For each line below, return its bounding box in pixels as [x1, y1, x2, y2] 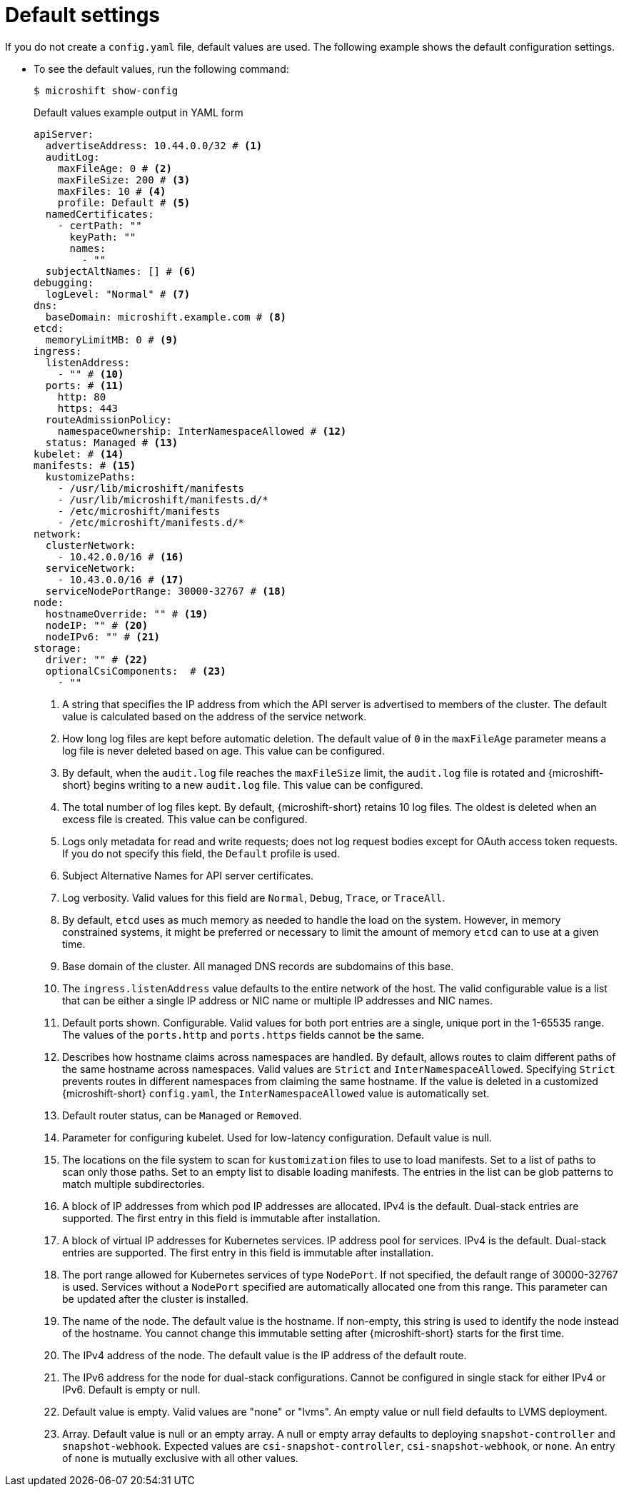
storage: [34, 642, 82, 654]
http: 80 [57, 390, 106, 403]
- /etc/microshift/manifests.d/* [57, 516, 245, 528]
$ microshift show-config [34, 84, 178, 96]
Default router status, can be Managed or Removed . [62, 1109, 302, 1121]
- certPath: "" [57, 219, 142, 231]
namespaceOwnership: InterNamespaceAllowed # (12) [57, 425, 347, 437]
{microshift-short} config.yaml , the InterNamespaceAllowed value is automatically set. [62, 1087, 490, 1099]
